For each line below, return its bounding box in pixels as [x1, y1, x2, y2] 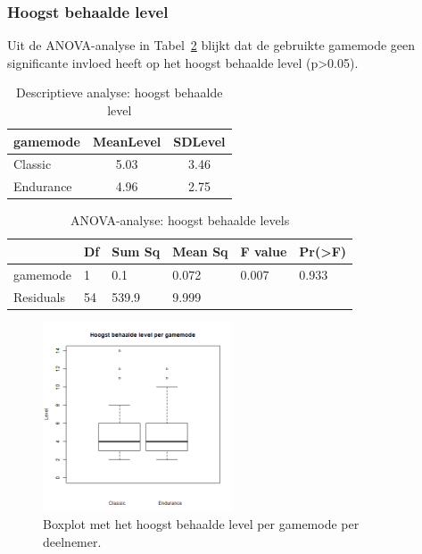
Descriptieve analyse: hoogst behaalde [16, 83, 223, 102]
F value [240, 241, 287, 260]
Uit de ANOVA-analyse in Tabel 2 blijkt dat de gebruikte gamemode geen [7, 36, 416, 55]
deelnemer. [43, 532, 102, 550]
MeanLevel [92, 131, 161, 150]
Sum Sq [112, 241, 161, 260]
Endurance [13, 177, 72, 196]
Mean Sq [172, 241, 228, 260]
